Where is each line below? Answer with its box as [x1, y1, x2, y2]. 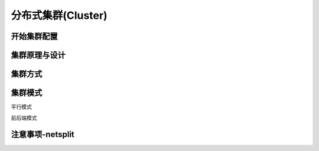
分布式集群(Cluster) [11, 9, 108, 22]
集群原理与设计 [11, 50, 66, 60]
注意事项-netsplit [11, 130, 75, 140]
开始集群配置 [11, 31, 58, 41]
